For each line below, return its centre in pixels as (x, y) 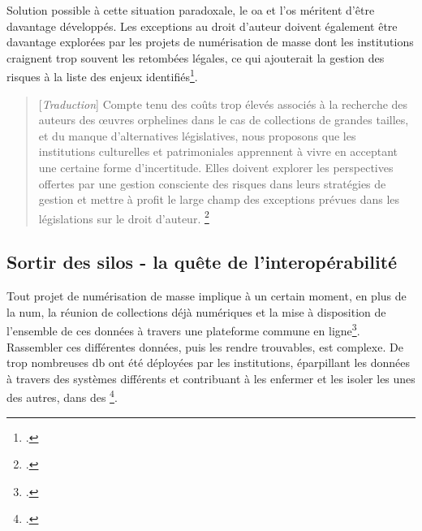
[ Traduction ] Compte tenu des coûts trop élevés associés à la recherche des (223, 104)
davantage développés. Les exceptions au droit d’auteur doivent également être (202, 26)
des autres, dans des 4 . (62, 396)
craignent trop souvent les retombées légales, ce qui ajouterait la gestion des (196, 57)
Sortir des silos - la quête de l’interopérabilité (202, 262)
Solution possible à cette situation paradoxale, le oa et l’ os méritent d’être (191, 10)
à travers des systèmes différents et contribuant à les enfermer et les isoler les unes (211, 378)
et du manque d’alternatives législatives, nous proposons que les (197, 135)
